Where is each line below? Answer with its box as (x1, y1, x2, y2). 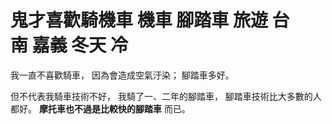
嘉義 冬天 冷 (31, 34, 128, 57)
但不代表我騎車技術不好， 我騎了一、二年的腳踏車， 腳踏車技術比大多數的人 (10, 90, 322, 102)
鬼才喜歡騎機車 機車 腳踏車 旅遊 (10, 9, 268, 32)
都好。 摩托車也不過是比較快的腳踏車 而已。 (10, 102, 191, 115)
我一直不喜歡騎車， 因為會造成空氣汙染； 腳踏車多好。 (10, 69, 235, 81)
